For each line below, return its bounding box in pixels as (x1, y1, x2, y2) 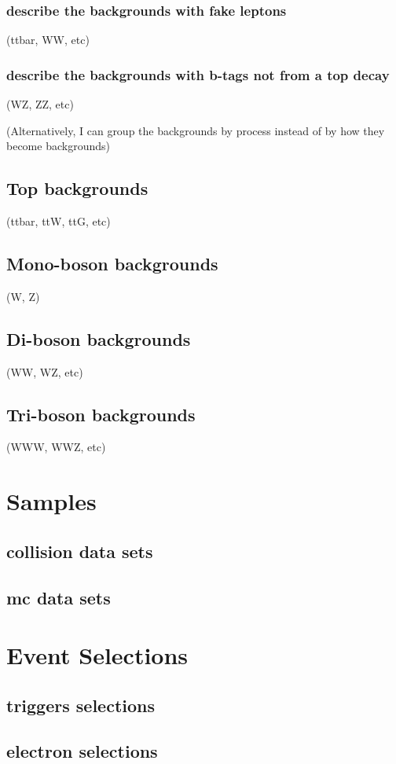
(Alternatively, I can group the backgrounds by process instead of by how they (6, 122, 385, 138)
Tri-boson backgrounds (6, 402, 196, 426)
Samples (6, 485, 97, 517)
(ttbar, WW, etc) (6, 31, 90, 48)
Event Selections (6, 639, 189, 671)
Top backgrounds (6, 176, 148, 200)
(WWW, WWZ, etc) (6, 439, 106, 455)
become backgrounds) (6, 138, 110, 154)
